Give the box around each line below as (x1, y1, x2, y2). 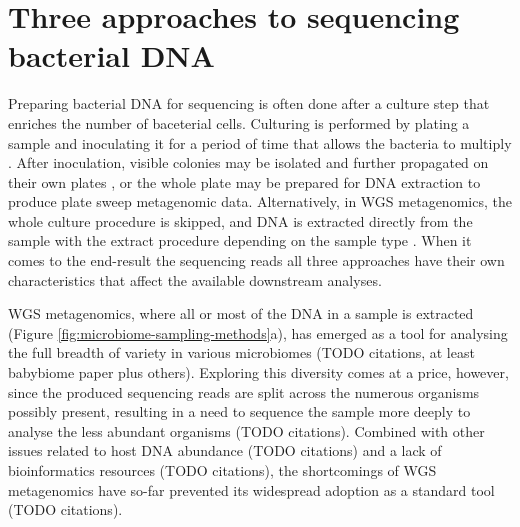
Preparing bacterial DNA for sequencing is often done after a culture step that (8, 93, 490, 114)
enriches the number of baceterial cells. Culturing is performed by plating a (8, 112, 470, 133)
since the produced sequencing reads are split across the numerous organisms (8, 381, 480, 402)
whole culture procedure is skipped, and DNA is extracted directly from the (8, 210, 473, 231)
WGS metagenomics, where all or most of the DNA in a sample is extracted (8, 303, 474, 324)
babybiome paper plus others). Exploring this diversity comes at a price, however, (8, 362, 509, 383)
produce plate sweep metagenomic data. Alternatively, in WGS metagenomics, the (8, 191, 512, 212)
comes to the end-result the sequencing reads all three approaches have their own (8, 250, 505, 271)
